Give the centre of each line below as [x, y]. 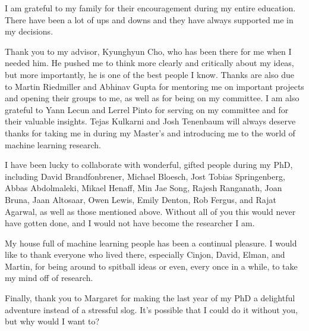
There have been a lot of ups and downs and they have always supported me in [149, 19]
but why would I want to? [52, 321]
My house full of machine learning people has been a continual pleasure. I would [151, 243]
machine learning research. [53, 144]
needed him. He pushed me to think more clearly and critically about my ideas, [149, 63]
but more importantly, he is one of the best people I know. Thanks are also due [149, 74]
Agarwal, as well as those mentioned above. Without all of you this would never [150, 211]
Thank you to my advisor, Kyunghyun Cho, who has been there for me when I [148, 51]
